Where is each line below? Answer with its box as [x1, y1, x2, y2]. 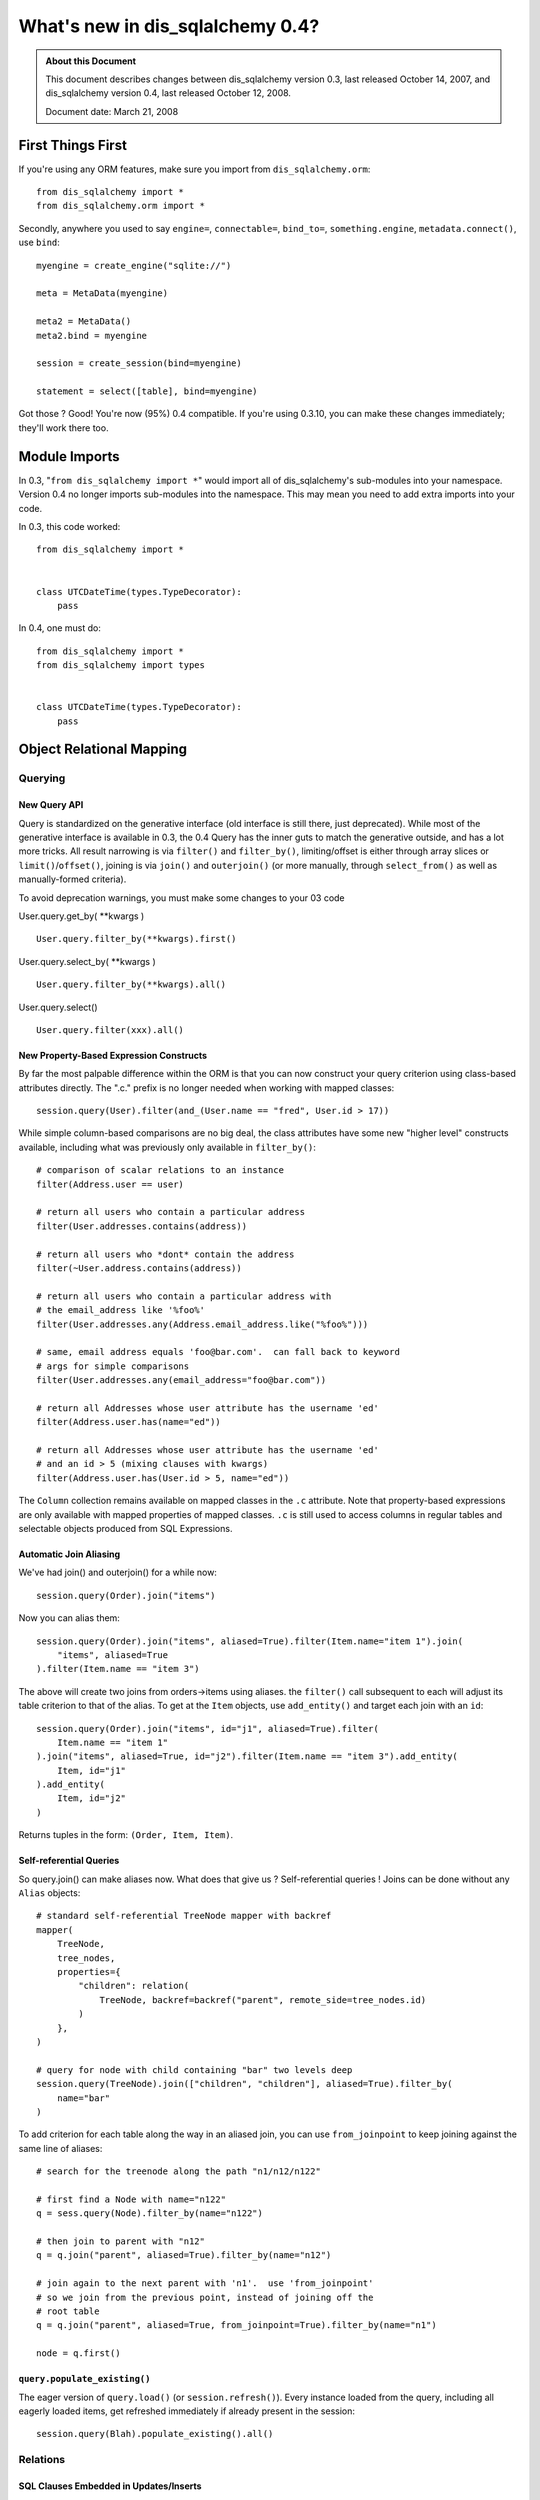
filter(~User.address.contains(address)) [36, 1262, 242, 1274]
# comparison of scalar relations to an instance [36, 1165, 285, 1176]
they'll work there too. [18, 421, 109, 434]
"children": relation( [78, 1980, 190, 1992]
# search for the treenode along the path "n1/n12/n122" [36, 2166, 322, 2177]
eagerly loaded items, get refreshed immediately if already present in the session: [18, 2405, 355, 2417]
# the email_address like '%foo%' [36, 1305, 205, 1316]
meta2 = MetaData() [36, 316, 132, 327]
